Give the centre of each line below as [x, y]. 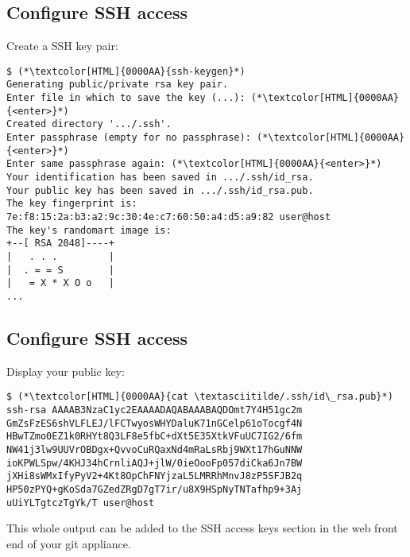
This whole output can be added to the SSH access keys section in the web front [202, 528]
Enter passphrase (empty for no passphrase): [129, 138]
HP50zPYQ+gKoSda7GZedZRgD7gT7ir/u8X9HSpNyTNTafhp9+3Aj [155, 489]
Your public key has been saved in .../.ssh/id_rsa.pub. [160, 190]
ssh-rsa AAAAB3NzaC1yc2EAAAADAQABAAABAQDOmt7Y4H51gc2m [155, 410]
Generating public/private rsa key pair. [118, 85]
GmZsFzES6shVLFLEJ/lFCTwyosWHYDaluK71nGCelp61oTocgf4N [155, 423]
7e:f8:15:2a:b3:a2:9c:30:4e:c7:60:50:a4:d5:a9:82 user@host [169, 217]
